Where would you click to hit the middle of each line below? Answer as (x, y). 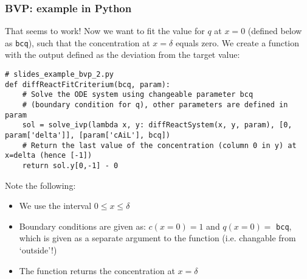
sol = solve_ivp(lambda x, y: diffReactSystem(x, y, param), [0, (157, 125)
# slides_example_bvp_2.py (59, 75)
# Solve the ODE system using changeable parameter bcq (138, 95)
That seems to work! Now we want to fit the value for (105, 31)
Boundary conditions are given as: (82, 226)
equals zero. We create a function (237, 42)
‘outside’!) (38, 250)
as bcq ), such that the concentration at (78, 42)
